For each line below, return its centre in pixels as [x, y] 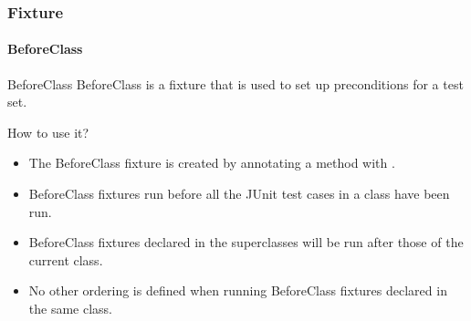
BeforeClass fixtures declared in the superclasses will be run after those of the [246, 242]
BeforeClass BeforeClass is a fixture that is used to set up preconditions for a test [235, 83]
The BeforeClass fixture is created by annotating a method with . [212, 163]
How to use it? [48, 132]
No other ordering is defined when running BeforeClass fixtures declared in [238, 290]
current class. [66, 259]
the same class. [70, 308]
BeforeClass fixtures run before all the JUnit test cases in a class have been [239, 194]
